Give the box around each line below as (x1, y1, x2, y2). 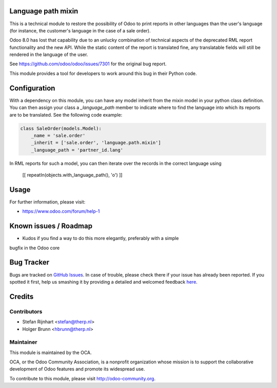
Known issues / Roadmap (9, 221, 92, 231)
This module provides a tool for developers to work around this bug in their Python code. (9, 70, 197, 77)
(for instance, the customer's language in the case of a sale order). (9, 27, 151, 33)
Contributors (9, 308, 43, 315)
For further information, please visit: (9, 198, 86, 205)
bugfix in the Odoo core (9, 245, 60, 251)
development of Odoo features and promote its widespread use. (9, 366, 145, 372)
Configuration (9, 84, 55, 93)
